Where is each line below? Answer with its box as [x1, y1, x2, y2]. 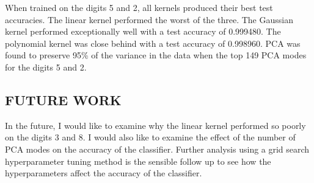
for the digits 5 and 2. [5, 60, 87, 73]
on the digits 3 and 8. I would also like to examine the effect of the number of [5, 131, 296, 143]
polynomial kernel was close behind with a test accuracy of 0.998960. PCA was [5, 36, 301, 49]
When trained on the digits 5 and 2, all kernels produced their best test [5, 1, 273, 13]
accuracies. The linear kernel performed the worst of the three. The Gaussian [5, 13, 293, 26]
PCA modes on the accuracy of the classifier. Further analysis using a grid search [5, 142, 310, 155]
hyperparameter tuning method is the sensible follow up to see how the [5, 154, 271, 167]
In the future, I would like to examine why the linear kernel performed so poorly [5, 119, 306, 131]
